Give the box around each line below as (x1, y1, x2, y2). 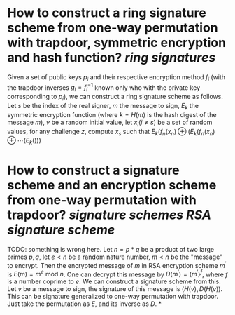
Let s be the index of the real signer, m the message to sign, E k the (7, 101, 199, 112)
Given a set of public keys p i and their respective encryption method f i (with (7, 72, 226, 83)
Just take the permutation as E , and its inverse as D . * (7, 300, 162, 308)
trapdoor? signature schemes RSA (7, 207, 212, 223)
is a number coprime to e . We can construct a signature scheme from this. (7, 277, 222, 286)
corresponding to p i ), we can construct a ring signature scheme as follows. (7, 93, 224, 102)
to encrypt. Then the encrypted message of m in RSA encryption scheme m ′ (7, 260, 227, 269)
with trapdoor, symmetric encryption (7, 35, 226, 51)
